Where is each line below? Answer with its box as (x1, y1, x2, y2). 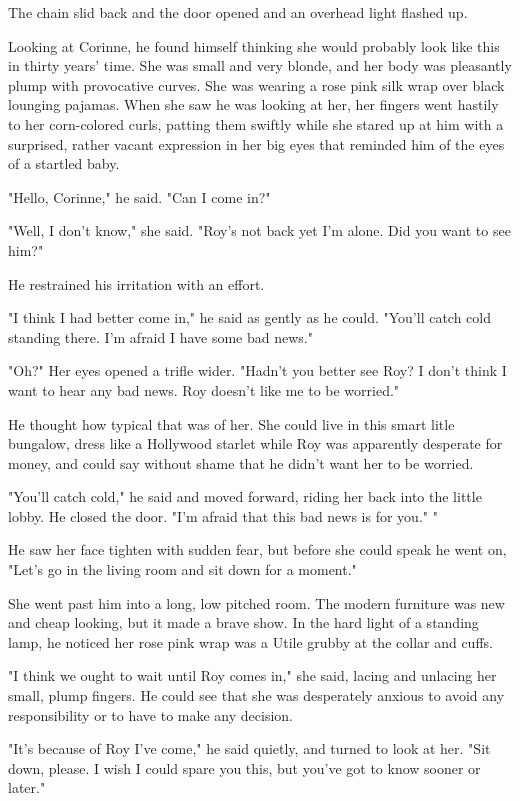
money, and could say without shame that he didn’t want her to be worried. (8, 452, 474, 473)
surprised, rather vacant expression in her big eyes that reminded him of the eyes (8, 133, 505, 154)
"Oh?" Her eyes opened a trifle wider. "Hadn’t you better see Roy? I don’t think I (8, 360, 507, 381)
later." (8, 777, 46, 798)
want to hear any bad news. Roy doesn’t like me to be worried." (8, 379, 400, 400)
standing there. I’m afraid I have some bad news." (8, 326, 313, 347)
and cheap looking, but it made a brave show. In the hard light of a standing (8, 612, 479, 633)
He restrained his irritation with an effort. (8, 273, 265, 294)
